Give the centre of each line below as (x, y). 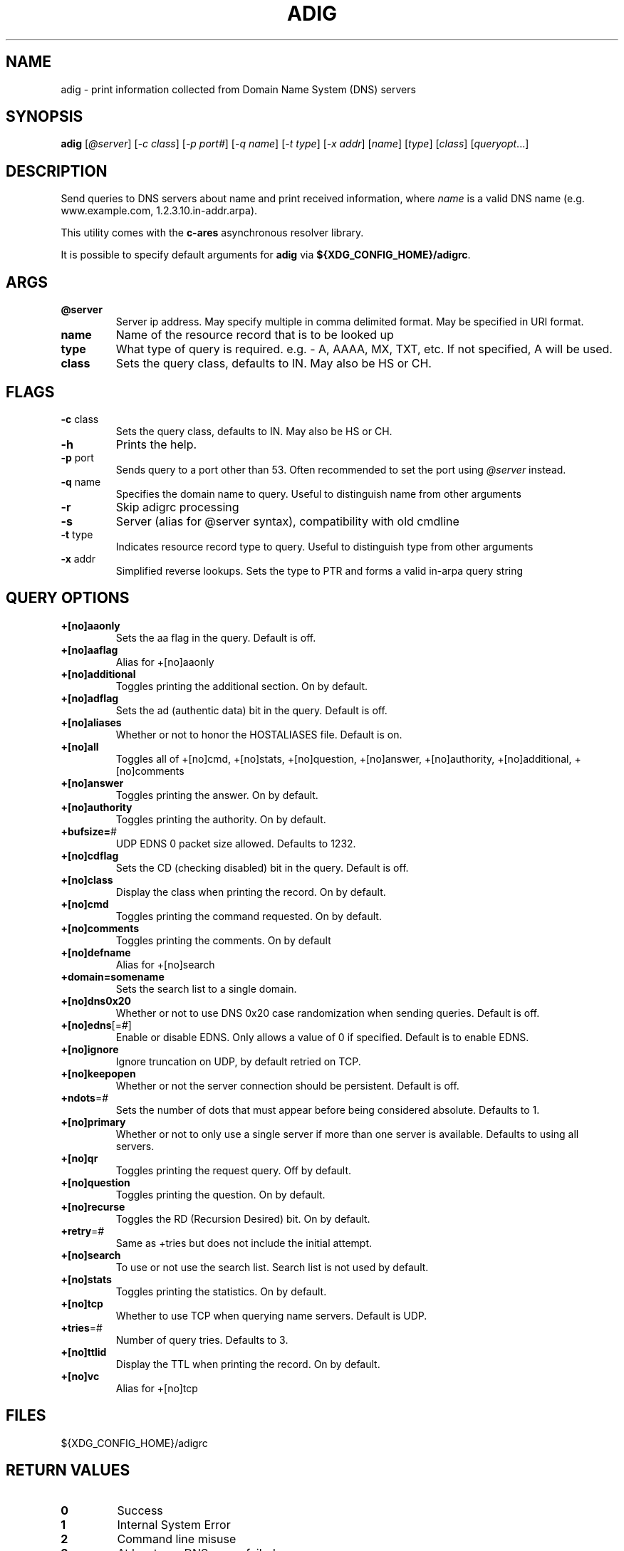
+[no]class (87, 879)
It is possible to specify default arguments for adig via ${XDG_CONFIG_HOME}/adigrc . (266, 255)
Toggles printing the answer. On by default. (217, 795)
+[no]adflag (90, 698)
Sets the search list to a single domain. (206, 988)
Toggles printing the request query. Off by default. (234, 1170)
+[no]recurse (93, 1206)
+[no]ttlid (84, 1352)
